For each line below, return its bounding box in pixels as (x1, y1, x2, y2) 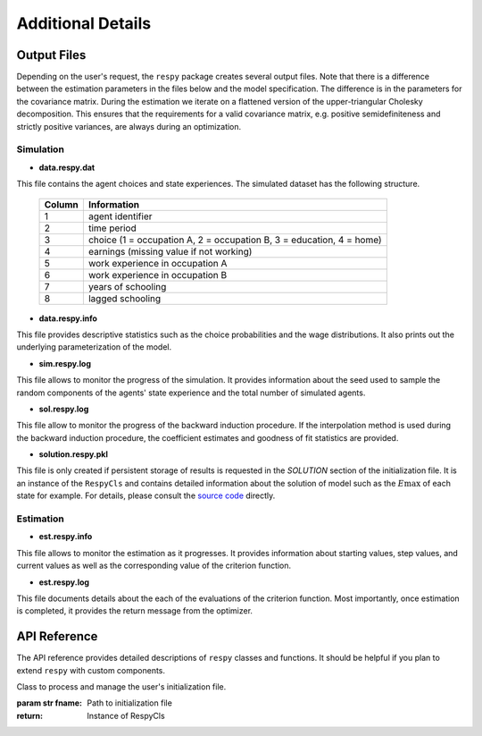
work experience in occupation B (87, 268, 228, 281)
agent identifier (87, 210, 153, 223)
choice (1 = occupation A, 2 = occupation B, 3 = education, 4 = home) (87, 233, 383, 246)
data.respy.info (38, 313, 97, 324)
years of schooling (87, 280, 167, 292)
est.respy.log (38, 577, 89, 588)
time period (87, 222, 137, 234)
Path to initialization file (87, 698, 173, 708)
